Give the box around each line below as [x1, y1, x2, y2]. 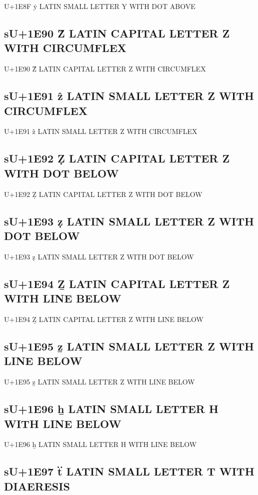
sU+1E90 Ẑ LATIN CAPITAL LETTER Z [4, 25, 230, 40]
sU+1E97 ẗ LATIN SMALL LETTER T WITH [4, 463, 254, 479]
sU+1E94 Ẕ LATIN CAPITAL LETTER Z [4, 275, 230, 291]
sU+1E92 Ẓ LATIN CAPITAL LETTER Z [4, 150, 230, 166]
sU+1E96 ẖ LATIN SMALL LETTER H [4, 401, 218, 416]
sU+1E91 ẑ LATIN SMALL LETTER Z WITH [4, 88, 254, 103]
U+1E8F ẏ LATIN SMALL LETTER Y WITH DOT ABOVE [4, 1, 195, 11]
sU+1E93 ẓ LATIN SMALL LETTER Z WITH [4, 213, 254, 228]
